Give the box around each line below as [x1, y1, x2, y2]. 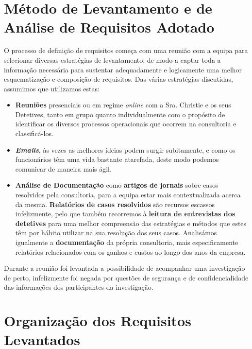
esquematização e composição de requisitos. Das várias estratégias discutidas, [4, 74, 233, 84]
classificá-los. [15, 128, 53, 139]
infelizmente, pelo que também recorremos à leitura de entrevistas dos [15, 209, 235, 219]
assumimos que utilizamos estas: [4, 83, 100, 93]
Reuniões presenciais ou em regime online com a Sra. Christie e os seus [15, 100, 231, 110]
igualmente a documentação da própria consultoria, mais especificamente [15, 237, 238, 247]
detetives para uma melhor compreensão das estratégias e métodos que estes [15, 218, 247, 228]
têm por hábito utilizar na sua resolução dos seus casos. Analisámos [15, 227, 217, 238]
